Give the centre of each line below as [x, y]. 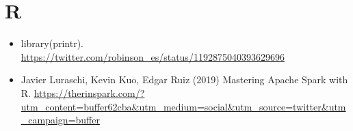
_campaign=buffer [60, 120]
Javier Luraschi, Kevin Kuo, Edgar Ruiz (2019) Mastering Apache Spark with [184, 79]
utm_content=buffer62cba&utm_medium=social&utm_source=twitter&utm [183, 106]
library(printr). [52, 43]
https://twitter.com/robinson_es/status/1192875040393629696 [153, 56]
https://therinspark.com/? [89, 92]
